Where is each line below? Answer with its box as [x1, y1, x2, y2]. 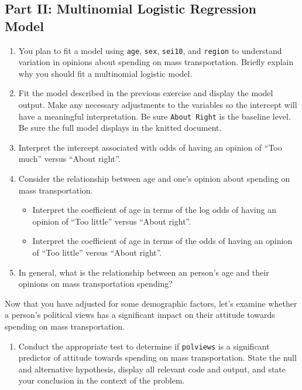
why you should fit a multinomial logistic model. [18, 67, 193, 79]
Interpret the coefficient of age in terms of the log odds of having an [32, 204, 276, 216]
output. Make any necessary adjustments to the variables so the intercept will [18, 99, 297, 111]
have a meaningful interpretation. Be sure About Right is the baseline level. [18, 110, 291, 122]
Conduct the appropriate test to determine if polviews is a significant [18, 340, 270, 352]
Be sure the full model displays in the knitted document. [18, 121, 222, 134]
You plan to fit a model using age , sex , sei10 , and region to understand [18, 44, 282, 56]
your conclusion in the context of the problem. [18, 374, 185, 386]
